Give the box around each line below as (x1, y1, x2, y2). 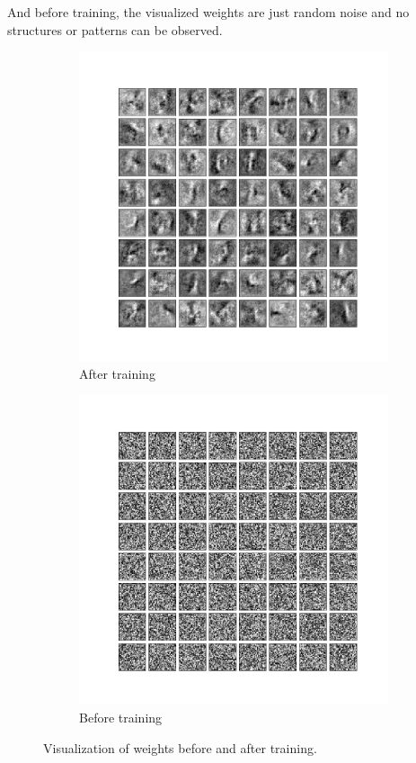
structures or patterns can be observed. (7, 20, 223, 39)
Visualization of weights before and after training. (43, 738, 317, 757)
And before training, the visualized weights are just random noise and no (7, 3, 410, 21)
